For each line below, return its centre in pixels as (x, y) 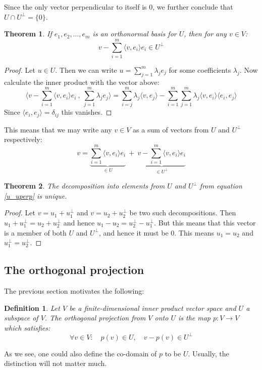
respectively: (23, 139)
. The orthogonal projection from (95, 318)
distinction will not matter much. (56, 363)
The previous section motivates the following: (74, 290)
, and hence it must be (134, 232)
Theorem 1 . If (28, 34)
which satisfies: (27, 327)
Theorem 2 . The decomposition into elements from (85, 186)
